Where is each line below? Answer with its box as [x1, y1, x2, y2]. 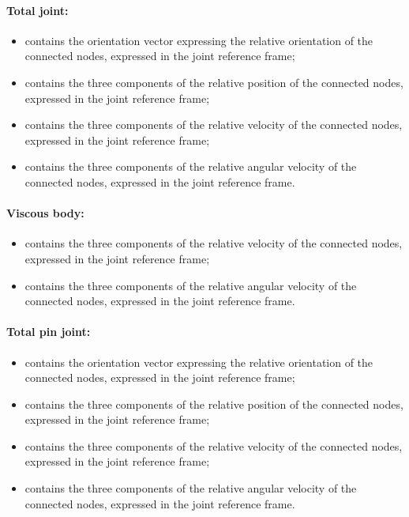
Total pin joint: [6, 323, 91, 340]
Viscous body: [6, 205, 84, 221]
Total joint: [6, 2, 69, 18]
